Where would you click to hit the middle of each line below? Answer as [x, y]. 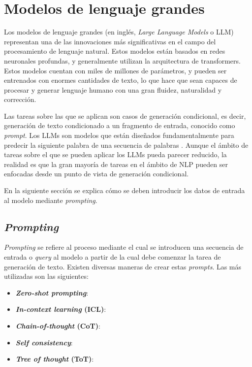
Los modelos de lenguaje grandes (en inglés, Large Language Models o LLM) [119, 32]
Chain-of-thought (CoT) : [58, 325]
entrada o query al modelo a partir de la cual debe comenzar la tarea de [112, 257]
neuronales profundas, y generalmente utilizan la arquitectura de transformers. [122, 60]
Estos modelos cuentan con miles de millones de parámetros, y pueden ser [115, 70]
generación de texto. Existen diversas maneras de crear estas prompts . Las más [123, 266]
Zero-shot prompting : [52, 292]
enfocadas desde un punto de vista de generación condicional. [96, 174]
